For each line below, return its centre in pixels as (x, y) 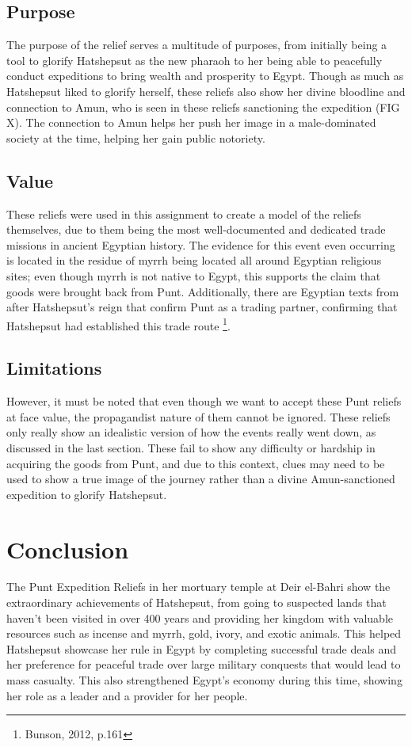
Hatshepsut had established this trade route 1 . (118, 324)
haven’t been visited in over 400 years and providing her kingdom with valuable (200, 617)
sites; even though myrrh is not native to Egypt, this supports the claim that (194, 275)
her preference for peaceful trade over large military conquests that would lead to (204, 664)
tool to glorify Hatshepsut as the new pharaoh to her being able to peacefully (195, 60)
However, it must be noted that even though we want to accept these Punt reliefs (204, 401)
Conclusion (68, 549)
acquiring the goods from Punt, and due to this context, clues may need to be (196, 463)
